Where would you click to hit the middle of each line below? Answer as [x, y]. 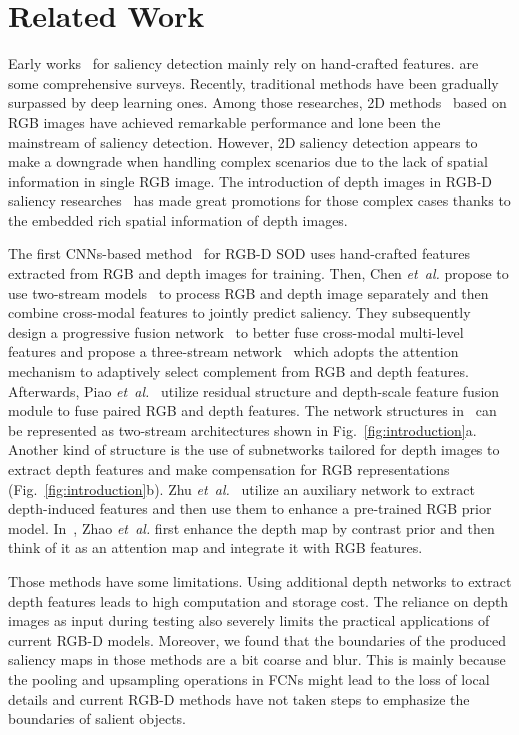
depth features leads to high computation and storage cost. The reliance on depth [258, 600]
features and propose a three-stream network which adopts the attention [233, 351]
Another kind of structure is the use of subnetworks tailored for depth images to [254, 449]
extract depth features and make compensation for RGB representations [229, 469]
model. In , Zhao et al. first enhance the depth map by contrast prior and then [251, 527]
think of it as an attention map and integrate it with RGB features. [215, 547]
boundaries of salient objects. [97, 718]
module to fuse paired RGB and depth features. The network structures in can [252, 410]
